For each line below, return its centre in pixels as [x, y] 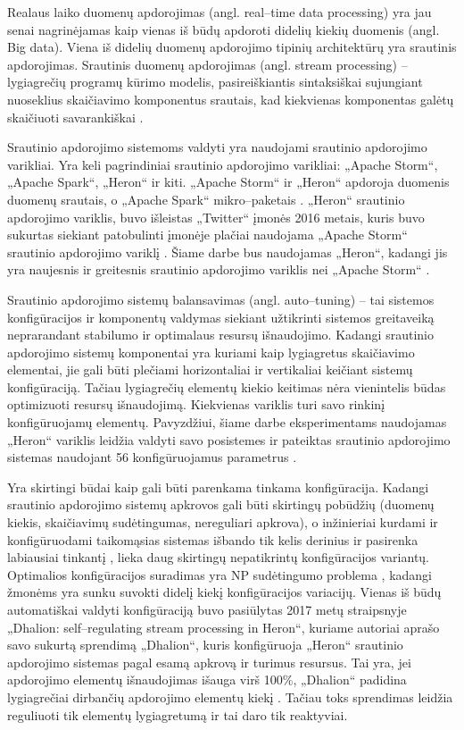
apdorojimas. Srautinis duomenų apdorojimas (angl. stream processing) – [207, 64]
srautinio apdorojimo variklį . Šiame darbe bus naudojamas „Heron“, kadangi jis [228, 252]
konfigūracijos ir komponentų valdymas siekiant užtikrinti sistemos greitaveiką [221, 317]
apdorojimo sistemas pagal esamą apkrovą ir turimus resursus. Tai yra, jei [209, 662]
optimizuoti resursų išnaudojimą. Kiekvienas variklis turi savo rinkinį [196, 404]
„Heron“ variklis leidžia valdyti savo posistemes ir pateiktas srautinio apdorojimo [229, 439]
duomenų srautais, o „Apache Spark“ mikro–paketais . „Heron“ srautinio [206, 199]
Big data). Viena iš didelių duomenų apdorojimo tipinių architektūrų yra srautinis [232, 47]
